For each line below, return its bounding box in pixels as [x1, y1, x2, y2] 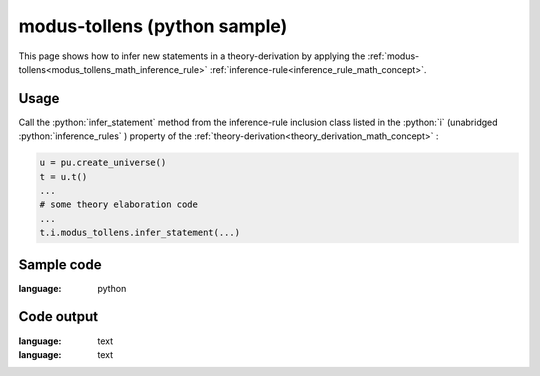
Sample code [18, 256, 102, 273]
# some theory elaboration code [39, 199, 199, 210]
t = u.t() [39, 171, 88, 182]
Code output [18, 308, 99, 325]
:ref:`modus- [367, 50, 420, 62]
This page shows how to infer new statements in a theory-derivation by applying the [18, 50, 366, 62]
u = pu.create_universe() [39, 157, 167, 169]
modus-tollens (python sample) [18, 15, 288, 37]
